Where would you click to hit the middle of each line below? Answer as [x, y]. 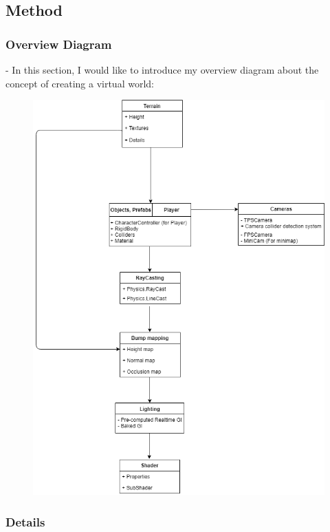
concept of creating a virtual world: [80, 83]
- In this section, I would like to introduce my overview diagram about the [162, 70]
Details [25, 521]
